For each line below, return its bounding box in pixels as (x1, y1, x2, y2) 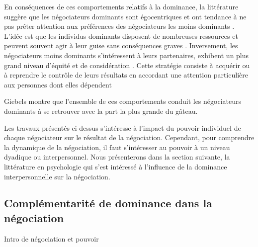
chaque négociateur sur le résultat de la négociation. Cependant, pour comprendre (4, 132, 255, 143)
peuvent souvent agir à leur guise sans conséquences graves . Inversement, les (4, 40, 238, 51)
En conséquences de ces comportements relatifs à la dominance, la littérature (4, 1, 239, 11)
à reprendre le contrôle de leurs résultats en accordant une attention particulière (4, 70, 248, 80)
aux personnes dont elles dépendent (4, 79, 112, 89)
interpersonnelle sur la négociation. (4, 171, 110, 181)
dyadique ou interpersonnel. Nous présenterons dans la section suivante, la (4, 152, 230, 162)
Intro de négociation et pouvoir (4, 233, 99, 244)
